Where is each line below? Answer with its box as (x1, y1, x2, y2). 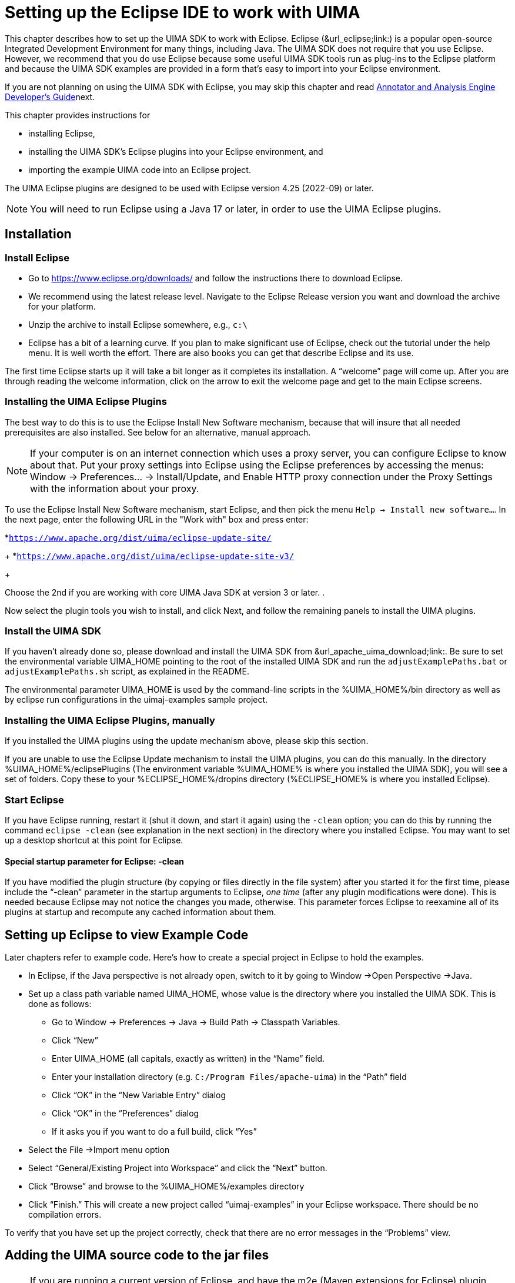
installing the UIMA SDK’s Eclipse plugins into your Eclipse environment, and (28, 146, 323, 157)
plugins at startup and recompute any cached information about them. (5, 907, 276, 918)
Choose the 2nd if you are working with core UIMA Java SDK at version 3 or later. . (5, 587, 325, 597)
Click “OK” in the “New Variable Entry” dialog (52, 1090, 226, 1101)
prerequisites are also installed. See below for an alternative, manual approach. (5, 427, 311, 437)
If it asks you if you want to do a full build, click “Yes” (52, 1126, 257, 1137)
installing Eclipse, (28, 128, 95, 138)
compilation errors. (28, 1209, 102, 1220)
